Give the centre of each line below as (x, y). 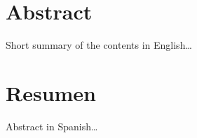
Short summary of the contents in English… (99, 45)
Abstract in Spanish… (52, 126)
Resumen (51, 92)
